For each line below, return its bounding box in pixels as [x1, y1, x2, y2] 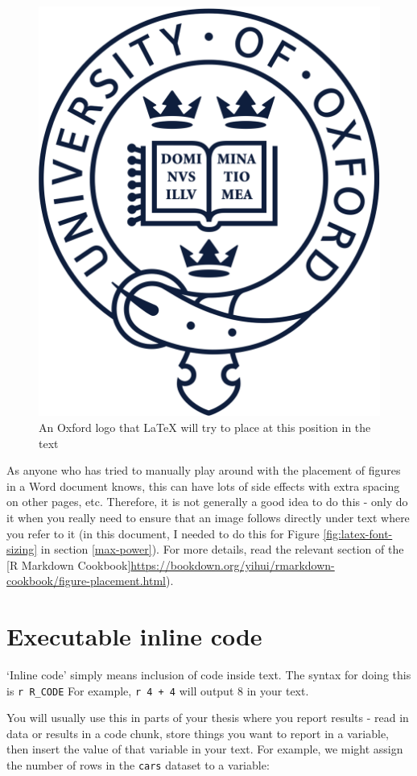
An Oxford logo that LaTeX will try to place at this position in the [39, 418, 371, 435]
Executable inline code [6, 620, 262, 653]
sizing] [6, 541, 38, 558]
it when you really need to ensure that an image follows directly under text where [6, 508, 410, 525]
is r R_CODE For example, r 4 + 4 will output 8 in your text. [6, 682, 309, 699]
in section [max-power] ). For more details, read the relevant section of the [40, 541, 404, 558]
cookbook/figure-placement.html [6, 572, 167, 589]
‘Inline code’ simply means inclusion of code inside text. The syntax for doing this [6, 666, 411, 683]
